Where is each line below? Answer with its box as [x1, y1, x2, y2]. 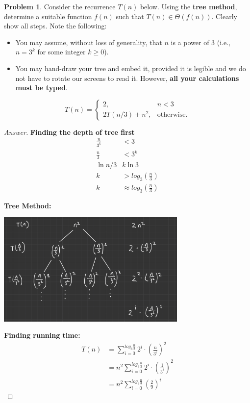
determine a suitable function [4, 11, 92, 21]
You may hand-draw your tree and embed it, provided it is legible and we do [15, 63, 246, 73]
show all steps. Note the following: [4, 21, 107, 31]
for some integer [37, 47, 86, 57]
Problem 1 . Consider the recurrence [4, 1, 116, 11]
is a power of [171, 37, 209, 47]
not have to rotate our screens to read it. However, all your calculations [15, 73, 239, 83]
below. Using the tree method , [140, 1, 237, 11]
